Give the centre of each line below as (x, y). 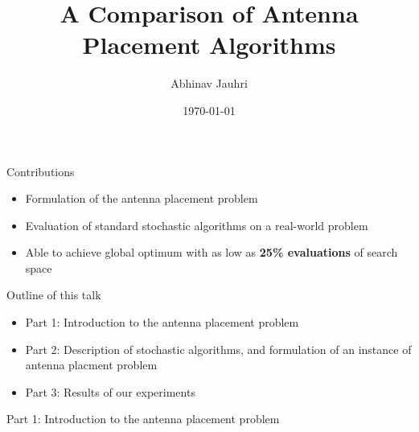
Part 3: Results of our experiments (110, 391)
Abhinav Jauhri (209, 83)
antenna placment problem (91, 365)
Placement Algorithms (209, 45)
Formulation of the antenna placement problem (142, 198)
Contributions (41, 171)
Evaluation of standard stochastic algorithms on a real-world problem (197, 225)
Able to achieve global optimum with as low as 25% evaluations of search (212, 252)
